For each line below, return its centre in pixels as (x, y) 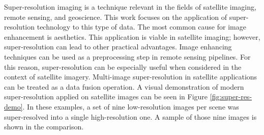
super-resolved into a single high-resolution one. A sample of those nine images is (130, 116)
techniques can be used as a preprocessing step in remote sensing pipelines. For (127, 56)
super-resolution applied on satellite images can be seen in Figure (106, 97)
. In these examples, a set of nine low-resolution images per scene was (131, 106)
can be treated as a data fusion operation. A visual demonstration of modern (124, 86)
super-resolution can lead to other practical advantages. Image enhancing (118, 47)
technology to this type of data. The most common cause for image (141, 27)
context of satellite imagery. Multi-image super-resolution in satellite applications (131, 77)
